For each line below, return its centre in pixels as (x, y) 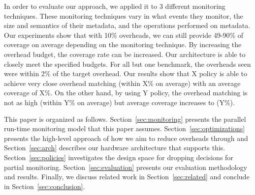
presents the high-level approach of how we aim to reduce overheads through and (126, 138)
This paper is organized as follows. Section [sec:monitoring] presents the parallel (125, 119)
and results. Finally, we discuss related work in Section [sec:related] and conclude (127, 177)
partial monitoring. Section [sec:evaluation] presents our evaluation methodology (126, 167)
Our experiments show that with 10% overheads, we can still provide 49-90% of (124, 35)
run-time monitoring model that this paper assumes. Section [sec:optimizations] (125, 128)
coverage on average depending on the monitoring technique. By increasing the (123, 44)
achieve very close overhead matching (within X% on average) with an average (122, 83)
